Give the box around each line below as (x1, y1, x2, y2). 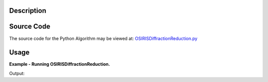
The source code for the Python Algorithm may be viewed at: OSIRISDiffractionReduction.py (9, 35, 198, 41)
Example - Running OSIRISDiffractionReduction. (9, 61, 110, 67)
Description (9, 6, 47, 15)
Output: (9, 70, 25, 76)
